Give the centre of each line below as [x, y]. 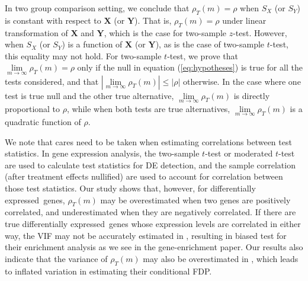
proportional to [33, 108]
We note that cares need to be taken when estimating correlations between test [148, 141]
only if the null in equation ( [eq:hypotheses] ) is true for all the [190, 67]
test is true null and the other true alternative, [89, 95]
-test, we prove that [203, 55]
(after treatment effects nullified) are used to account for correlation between [144, 176]
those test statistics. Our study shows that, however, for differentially [130, 188]
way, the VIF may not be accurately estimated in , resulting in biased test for [146, 235]
